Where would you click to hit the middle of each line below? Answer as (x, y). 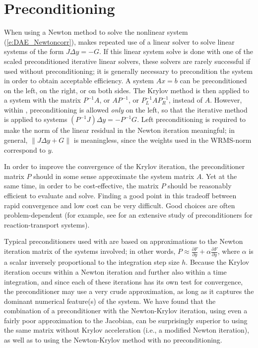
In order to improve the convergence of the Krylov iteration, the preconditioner (125, 166)
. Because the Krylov (218, 262)
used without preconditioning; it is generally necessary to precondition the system (129, 71)
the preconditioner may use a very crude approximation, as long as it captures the (129, 291)
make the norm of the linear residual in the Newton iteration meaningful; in (119, 130)
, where (229, 251)
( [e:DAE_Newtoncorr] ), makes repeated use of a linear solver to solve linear (119, 41)
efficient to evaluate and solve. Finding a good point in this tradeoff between (120, 196)
